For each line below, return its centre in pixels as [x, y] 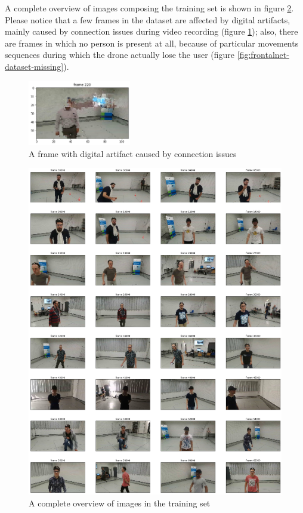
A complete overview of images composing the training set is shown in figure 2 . [149, 8]
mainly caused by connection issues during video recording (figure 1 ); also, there [151, 31]
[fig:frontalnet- [263, 55]
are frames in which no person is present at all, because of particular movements [152, 43]
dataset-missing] [34, 66]
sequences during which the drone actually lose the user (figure [120, 55]
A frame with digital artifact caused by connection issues [133, 153]
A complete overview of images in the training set [120, 503]
